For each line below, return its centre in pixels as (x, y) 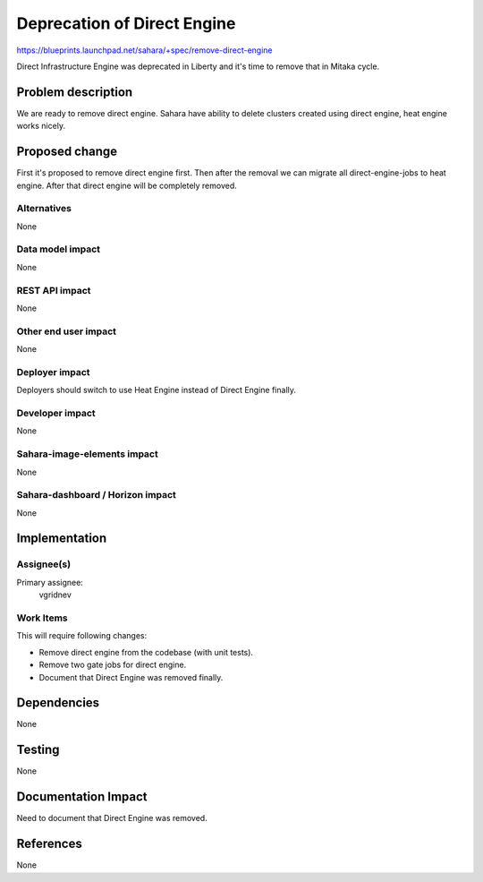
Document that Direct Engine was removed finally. (131, 677)
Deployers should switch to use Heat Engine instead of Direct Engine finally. (157, 390)
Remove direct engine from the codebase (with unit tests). (146, 652)
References (49, 844)
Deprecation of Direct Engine (126, 23)
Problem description (75, 92)
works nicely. (41, 126)
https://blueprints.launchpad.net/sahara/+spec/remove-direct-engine (144, 50)
